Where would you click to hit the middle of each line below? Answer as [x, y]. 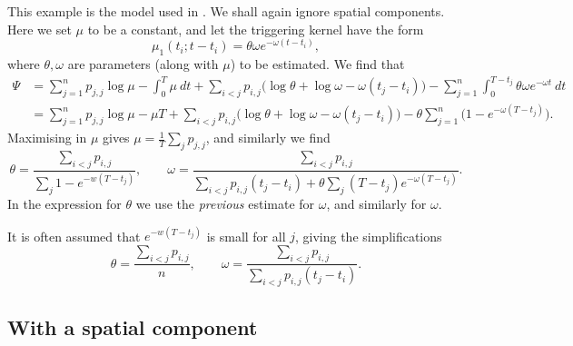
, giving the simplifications [369, 236]
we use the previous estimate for [225, 204]
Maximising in [47, 138]
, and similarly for [376, 204]
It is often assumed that [74, 236]
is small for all [246, 236]
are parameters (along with [143, 64]
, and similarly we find [268, 138]
